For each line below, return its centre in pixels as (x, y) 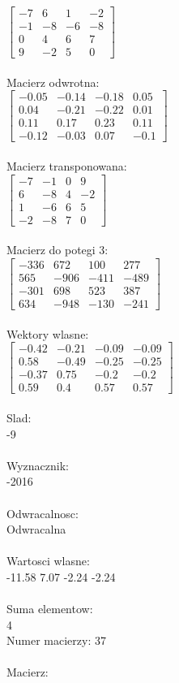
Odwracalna (36, 529)
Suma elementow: (50, 609)
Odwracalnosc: (43, 513)
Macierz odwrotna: (53, 82)
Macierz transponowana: (67, 166)
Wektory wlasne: (48, 333)
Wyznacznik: (38, 465)
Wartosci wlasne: (48, 561)
